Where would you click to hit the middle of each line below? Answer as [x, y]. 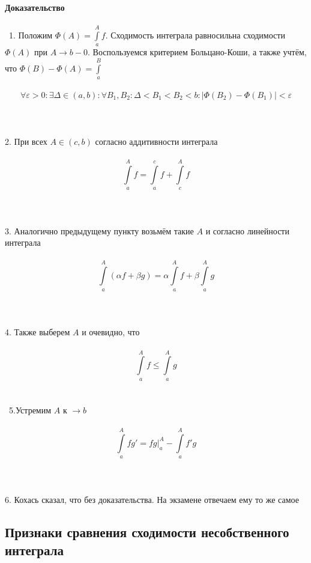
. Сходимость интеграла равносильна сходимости [195, 35]
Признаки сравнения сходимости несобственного [147, 532]
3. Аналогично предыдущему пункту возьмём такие [99, 230]
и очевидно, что [111, 332]
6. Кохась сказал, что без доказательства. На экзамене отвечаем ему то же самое [152, 500]
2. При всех [26, 141]
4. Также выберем [38, 332]
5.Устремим [30, 410]
